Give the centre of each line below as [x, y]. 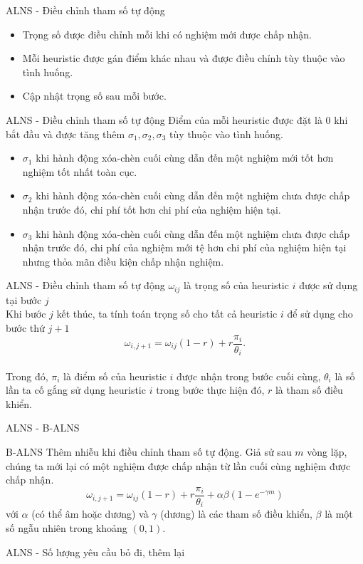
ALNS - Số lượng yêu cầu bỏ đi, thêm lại [95, 552]
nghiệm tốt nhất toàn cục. [80, 171]
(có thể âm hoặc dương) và [90, 514]
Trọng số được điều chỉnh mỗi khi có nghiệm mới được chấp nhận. [167, 34]
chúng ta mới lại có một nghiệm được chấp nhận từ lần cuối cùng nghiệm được [178, 465]
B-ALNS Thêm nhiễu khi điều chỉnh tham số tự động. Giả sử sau [149, 452]
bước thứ [25, 327]
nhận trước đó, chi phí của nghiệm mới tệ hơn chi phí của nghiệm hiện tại [184, 247]
